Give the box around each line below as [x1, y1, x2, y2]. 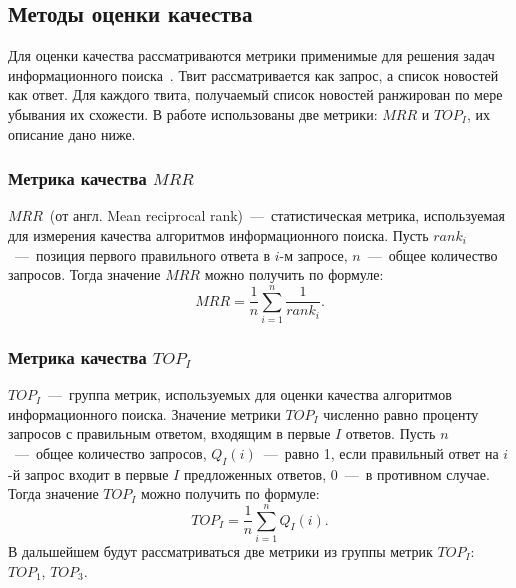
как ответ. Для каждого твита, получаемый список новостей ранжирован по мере [8, 84, 503, 105]
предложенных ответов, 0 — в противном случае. [183, 463, 490, 484]
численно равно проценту [323, 403, 479, 424]
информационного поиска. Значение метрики [8, 403, 281, 424]
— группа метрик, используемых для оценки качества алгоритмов [47, 384, 452, 405]
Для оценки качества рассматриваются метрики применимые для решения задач [8, 45, 495, 66]
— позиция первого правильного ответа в [14, 244, 271, 265]
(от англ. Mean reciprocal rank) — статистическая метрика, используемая [49, 205, 505, 226]
